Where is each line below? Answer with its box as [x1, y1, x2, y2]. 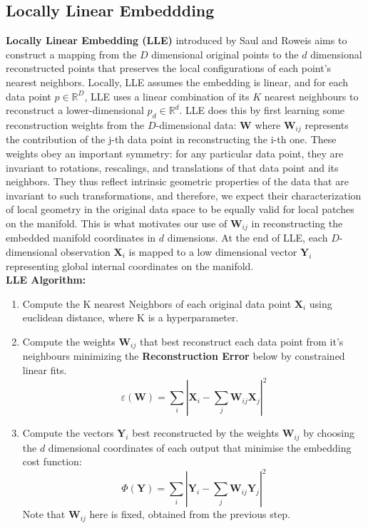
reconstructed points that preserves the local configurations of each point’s [6, 61, 332, 76]
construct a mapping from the [6, 46, 137, 61]
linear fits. [22, 363, 67, 378]
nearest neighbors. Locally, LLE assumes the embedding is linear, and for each [6, 74, 349, 89]
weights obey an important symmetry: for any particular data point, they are [6, 146, 344, 161]
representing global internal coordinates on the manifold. [6, 258, 254, 273]
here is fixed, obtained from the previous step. [89, 507, 291, 522]
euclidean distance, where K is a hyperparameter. [22, 310, 239, 325]
